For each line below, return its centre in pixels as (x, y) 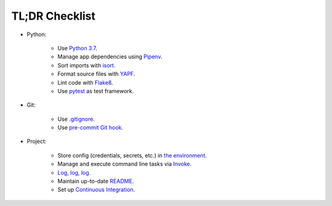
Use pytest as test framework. (96, 91)
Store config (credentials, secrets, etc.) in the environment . (132, 155)
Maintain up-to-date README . (96, 181)
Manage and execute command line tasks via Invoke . (124, 164)
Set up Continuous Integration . (96, 189)
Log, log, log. (74, 172)
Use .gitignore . (76, 119)
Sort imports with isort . (87, 65)
